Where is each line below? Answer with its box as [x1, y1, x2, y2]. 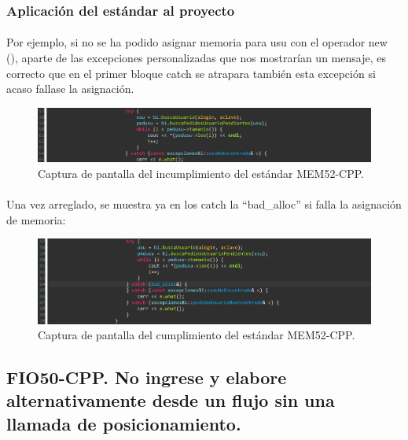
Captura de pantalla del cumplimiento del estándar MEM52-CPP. [38, 327, 355, 343]
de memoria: [6, 211, 66, 227]
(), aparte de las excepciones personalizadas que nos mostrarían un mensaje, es [6, 50, 386, 66]
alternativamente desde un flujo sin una [6, 388, 335, 412]
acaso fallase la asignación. [6, 80, 134, 97]
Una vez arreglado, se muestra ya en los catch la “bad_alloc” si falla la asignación [6, 196, 402, 213]
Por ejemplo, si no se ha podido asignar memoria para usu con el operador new [6, 34, 388, 50]
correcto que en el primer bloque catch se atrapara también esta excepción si [6, 65, 376, 81]
